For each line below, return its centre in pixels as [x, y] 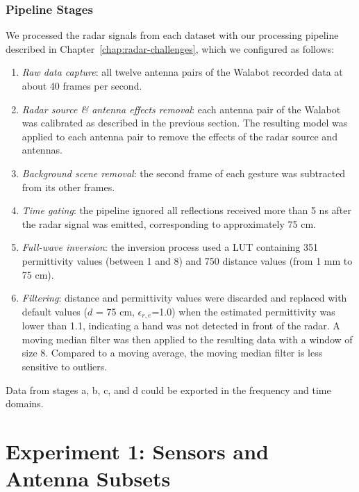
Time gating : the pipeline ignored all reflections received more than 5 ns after [186, 210]
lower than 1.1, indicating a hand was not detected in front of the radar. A [181, 326]
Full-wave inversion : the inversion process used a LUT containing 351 [170, 247]
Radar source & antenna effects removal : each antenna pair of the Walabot [181, 109]
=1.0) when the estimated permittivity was [243, 311]
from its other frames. [68, 187]
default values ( [55, 311]
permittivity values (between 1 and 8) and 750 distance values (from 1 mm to [187, 260]
